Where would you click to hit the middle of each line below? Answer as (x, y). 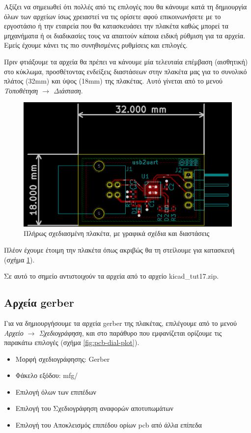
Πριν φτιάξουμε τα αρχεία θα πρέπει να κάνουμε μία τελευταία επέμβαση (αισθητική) (126, 61)
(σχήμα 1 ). (19, 259)
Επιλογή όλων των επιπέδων (56, 391)
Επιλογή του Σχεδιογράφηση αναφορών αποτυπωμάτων (94, 408)
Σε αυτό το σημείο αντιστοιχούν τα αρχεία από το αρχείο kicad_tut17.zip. (112, 276)
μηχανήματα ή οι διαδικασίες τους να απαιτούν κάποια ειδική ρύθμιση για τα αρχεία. (125, 35)
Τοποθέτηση (21, 90)
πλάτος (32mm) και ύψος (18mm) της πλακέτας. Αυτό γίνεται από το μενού (113, 81)
